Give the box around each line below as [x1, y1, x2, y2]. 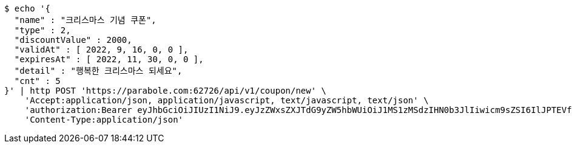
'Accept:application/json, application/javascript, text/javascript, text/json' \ [24, 95, 429, 105]
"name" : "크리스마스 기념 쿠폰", [14, 15, 156, 25]
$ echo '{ [4, 4, 50, 13]
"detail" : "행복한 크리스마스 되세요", [14, 66, 183, 76]
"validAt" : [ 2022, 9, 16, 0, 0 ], [14, 45, 189, 54]
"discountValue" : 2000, [14, 35, 132, 45]
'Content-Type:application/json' [24, 115, 184, 124]
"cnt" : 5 [14, 76, 61, 86]
